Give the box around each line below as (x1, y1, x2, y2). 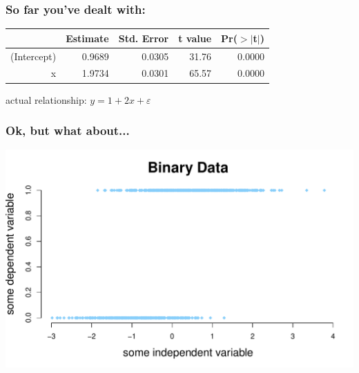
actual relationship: (6, 92, 87, 107)
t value (178, 30, 212, 45)
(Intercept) (10, 48, 57, 63)
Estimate (66, 30, 109, 45)
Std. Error (118, 30, 169, 45)
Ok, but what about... (6, 122, 130, 139)
